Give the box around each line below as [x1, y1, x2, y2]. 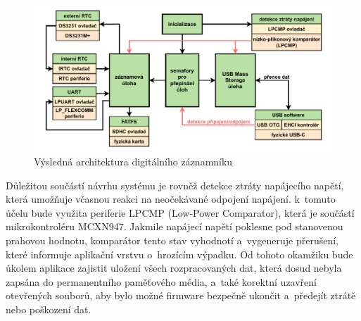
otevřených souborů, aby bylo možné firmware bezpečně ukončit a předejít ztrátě [6, 288, 356, 303]
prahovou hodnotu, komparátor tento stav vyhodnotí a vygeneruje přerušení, [6, 233, 338, 247]
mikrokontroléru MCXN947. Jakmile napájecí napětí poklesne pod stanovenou [6, 219, 343, 234]
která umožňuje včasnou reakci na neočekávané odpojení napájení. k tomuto [6, 191, 336, 206]
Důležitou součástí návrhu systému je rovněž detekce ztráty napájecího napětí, [6, 177, 344, 192]
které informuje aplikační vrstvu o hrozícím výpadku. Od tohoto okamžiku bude [6, 246, 353, 261]
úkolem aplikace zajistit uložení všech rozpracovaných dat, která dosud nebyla [6, 260, 342, 275]
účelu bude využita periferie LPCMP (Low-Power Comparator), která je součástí [6, 205, 355, 220]
